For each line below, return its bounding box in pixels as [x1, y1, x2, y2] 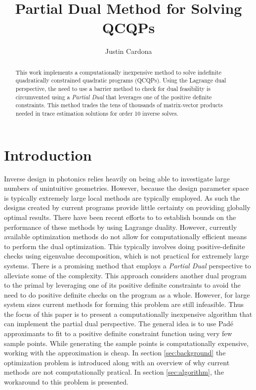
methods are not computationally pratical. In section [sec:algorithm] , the [4, 367, 224, 377]
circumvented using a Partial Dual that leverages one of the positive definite [15, 92, 212, 101]
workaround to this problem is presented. [4, 377, 129, 387]
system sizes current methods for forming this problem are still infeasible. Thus [4, 299, 244, 309]
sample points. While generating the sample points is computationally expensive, [4, 338, 249, 348]
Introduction [4, 144, 92, 165]
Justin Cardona [105, 46, 152, 56]
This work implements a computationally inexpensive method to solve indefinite [15, 68, 221, 76]
